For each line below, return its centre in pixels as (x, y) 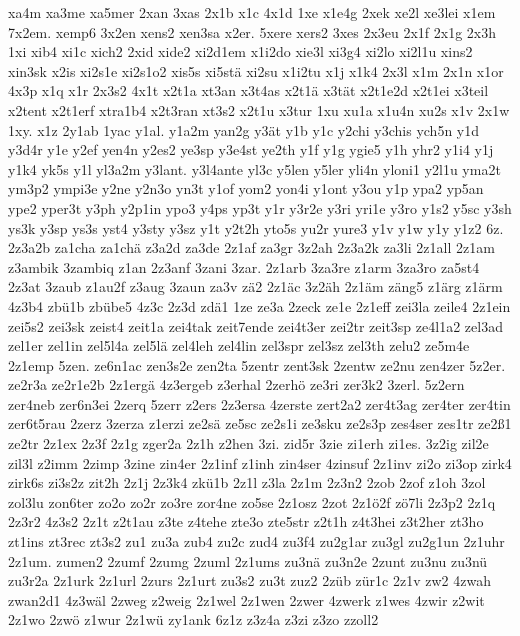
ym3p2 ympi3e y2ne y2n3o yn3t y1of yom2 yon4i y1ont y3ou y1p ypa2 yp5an (246, 188)
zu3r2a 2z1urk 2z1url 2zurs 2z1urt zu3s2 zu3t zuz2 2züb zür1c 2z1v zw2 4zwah (249, 580)
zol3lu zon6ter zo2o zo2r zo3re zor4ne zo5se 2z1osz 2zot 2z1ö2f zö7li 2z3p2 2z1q (252, 501)
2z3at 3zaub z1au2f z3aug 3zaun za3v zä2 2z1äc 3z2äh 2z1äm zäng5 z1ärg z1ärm (255, 286)
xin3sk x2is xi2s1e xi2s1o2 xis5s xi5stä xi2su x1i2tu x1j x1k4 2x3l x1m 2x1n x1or (256, 70)
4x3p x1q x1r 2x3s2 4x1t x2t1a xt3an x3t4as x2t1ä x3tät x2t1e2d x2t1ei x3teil (248, 90)
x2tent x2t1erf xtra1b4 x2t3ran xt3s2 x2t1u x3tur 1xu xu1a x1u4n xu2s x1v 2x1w (259, 109)
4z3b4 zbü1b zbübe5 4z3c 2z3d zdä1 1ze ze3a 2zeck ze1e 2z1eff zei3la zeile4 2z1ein (259, 305)
